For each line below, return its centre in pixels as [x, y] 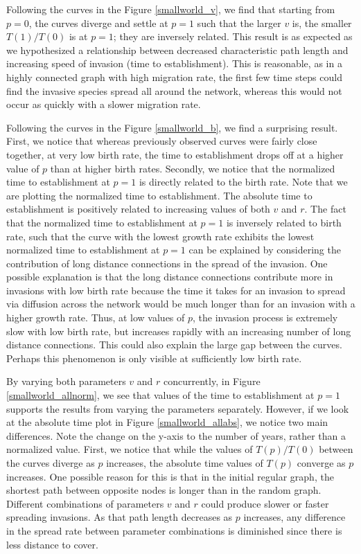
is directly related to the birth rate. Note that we [243, 182]
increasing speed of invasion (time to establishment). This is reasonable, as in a [174, 63]
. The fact [325, 209]
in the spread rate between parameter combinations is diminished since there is [174, 530]
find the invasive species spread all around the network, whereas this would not [174, 90]
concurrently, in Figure [212, 381]
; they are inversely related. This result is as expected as [233, 36]
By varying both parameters [66, 381]
